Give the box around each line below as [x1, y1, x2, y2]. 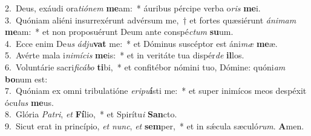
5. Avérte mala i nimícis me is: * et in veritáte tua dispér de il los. [5, 49, 244, 61]
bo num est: [5, 72, 48, 85]
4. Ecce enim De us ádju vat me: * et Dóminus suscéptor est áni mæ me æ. [5, 37, 278, 49]
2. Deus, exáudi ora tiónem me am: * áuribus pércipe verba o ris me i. [5, 2, 261, 14]
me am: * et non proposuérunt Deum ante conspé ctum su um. [5, 25, 234, 38]
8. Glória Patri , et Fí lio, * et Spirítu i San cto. [5, 108, 177, 120]
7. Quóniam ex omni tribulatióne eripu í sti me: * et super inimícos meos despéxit [5, 84, 307, 97]
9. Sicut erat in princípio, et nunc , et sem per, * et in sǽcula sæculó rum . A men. [5, 119, 304, 132]
